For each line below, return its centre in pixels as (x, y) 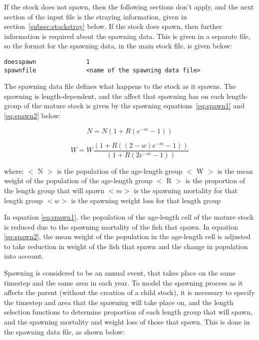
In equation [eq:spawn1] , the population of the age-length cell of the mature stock (129, 217)
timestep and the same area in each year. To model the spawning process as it (124, 282)
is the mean (235, 170)
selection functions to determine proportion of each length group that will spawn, (128, 312)
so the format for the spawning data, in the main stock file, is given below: (118, 46)
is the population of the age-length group (120, 170)
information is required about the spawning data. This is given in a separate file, (127, 36)
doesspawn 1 (47, 62)
